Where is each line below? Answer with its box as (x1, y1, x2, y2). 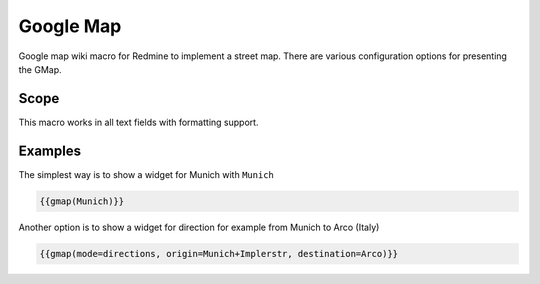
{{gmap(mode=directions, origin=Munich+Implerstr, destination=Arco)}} (39, 248, 399, 259)
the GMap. (18, 63, 62, 75)
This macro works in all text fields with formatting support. (18, 116, 259, 128)
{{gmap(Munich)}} (39, 195, 125, 207)
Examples (18, 142, 82, 159)
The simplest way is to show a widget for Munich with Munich (18, 168, 274, 180)
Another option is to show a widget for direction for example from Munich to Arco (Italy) (18, 221, 380, 233)
